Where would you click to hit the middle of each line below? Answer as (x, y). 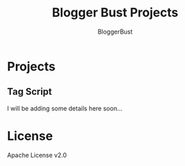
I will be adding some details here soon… (65, 108)
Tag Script (30, 92)
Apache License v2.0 (37, 155)
